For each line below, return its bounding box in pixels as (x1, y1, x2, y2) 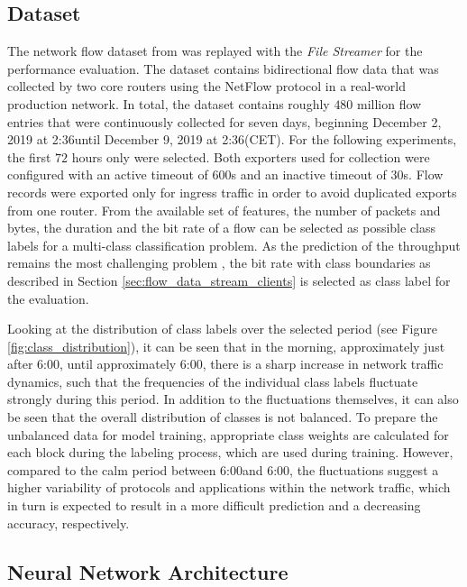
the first (7, 147, 51, 166)
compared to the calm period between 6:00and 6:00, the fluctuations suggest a (7, 460, 439, 479)
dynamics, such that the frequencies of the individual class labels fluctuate (7, 371, 418, 390)
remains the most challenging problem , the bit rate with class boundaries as (7, 253, 431, 272)
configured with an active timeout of (7, 165, 208, 184)
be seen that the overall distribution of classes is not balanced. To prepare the (7, 408, 438, 426)
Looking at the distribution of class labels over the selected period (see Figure (7, 319, 437, 338)
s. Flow (403, 165, 444, 184)
